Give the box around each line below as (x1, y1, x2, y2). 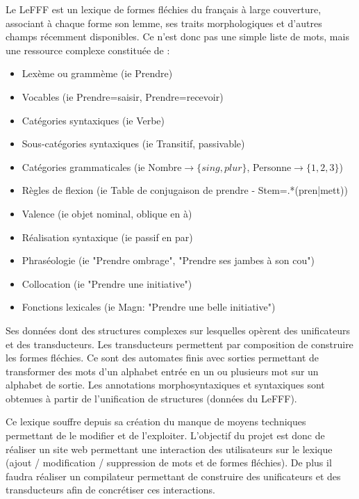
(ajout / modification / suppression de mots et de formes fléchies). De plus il (6, 455, 332, 470)
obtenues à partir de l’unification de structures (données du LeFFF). (6, 391, 297, 405)
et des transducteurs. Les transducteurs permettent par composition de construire (6, 336, 353, 351)
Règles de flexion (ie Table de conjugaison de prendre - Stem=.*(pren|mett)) (22, 183, 348, 197)
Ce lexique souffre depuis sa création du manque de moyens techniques (6, 414, 306, 429)
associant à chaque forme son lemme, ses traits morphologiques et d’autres (6, 15, 322, 30)
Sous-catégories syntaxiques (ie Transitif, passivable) (22, 136, 245, 151)
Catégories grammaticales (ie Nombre (22, 159, 182, 174)
